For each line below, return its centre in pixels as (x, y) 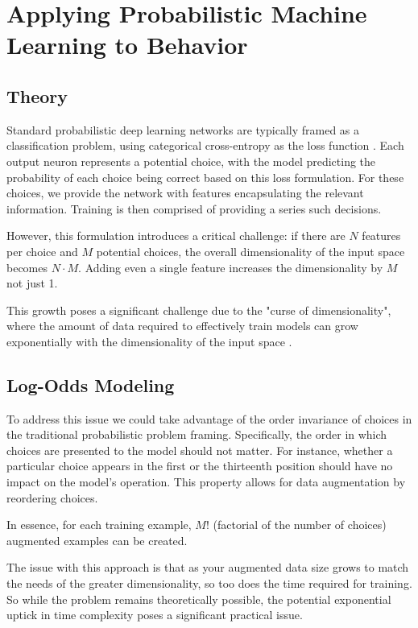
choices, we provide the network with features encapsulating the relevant (185, 193)
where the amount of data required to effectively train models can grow (182, 326)
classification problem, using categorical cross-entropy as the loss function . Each (205, 145)
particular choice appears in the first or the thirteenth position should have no (200, 466)
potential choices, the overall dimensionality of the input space (250, 251)
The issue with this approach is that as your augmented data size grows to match (208, 567)
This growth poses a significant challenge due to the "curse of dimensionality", (199, 310)
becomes (27, 267)
